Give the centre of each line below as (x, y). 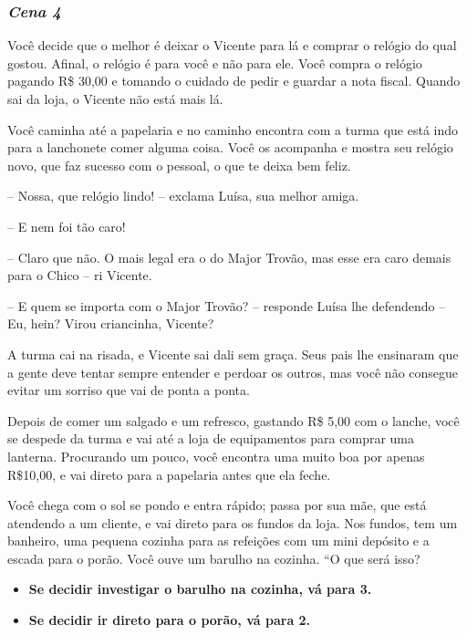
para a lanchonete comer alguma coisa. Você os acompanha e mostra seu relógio (230, 147)
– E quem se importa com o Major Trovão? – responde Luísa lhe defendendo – (227, 305)
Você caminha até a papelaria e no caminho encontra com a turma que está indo (233, 129)
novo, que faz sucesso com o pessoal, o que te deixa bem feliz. (179, 165)
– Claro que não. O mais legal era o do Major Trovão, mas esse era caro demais (229, 257)
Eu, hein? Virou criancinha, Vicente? (111, 323)
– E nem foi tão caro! (67, 226)
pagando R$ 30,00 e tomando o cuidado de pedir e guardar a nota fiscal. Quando (234, 81)
